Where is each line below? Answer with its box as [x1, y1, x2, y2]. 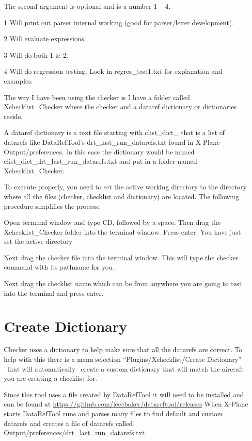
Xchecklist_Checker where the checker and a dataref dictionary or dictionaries [4, 102, 237, 112]
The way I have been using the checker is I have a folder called [4, 92, 190, 102]
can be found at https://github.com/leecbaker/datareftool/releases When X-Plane [4, 399, 248, 409]
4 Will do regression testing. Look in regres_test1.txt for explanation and [4, 66, 222, 76]
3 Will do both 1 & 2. [4, 50, 69, 60]
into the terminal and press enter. [4, 288, 104, 298]
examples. [4, 75, 33, 85]
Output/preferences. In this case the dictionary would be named [4, 146, 195, 156]
